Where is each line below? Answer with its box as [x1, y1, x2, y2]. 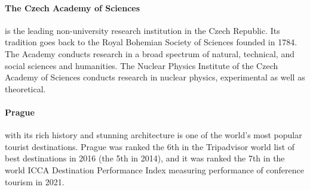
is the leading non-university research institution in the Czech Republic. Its [5, 24, 280, 36]
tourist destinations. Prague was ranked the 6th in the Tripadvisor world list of [5, 140, 295, 152]
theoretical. [5, 82, 46, 95]
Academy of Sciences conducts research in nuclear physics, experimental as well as [5, 71, 305, 83]
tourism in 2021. [5, 175, 65, 188]
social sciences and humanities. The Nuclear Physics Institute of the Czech [5, 59, 278, 71]
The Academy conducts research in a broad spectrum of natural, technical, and [5, 47, 294, 60]
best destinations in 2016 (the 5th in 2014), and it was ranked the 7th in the [5, 152, 285, 164]
